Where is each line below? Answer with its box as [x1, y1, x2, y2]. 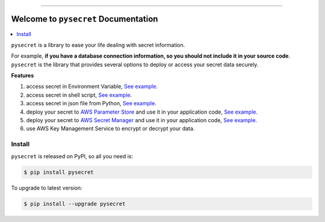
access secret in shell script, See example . [26, 91, 132, 99]
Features [11, 72, 34, 79]
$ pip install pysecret [23, 168, 94, 176]
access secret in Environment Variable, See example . [26, 83, 158, 90]
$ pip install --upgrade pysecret [23, 200, 126, 207]
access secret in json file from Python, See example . [26, 100, 156, 107]
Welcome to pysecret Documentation [11, 14, 158, 24]
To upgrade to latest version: [11, 184, 82, 191]
